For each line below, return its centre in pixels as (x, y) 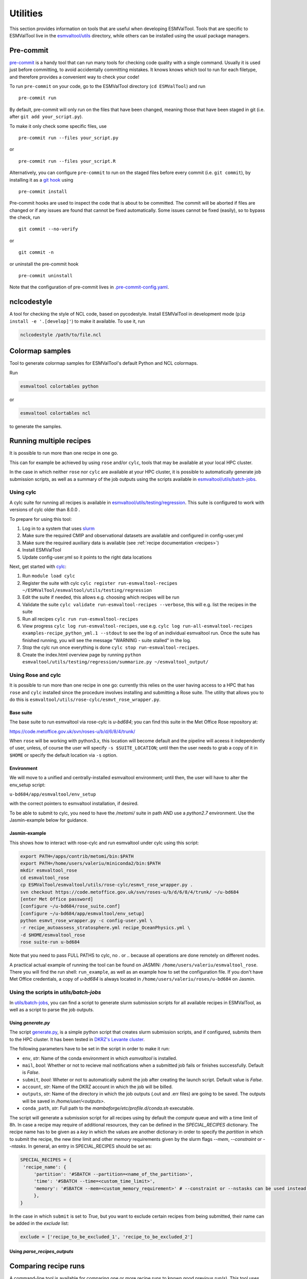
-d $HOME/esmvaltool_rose (53, 935)
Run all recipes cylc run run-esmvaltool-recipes (80, 619)
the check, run (25, 217)
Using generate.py (30, 1023)
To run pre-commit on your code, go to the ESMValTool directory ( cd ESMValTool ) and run (107, 86)
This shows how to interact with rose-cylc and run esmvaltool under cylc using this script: (104, 843)
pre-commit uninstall (46, 276)
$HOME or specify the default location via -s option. (63, 755)
